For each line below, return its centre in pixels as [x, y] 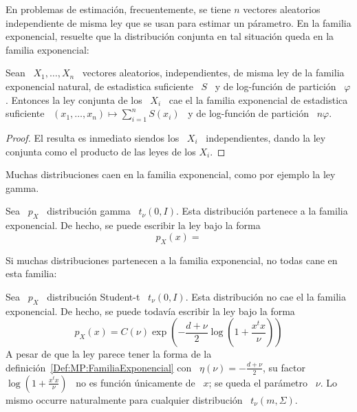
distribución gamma [89, 211]
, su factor [284, 367]
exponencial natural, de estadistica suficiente [99, 86]
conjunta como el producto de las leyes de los [101, 151]
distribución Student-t [94, 296]
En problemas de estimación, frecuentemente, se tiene [118, 9]
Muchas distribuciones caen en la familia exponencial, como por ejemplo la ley [171, 174]
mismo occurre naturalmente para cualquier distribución [124, 399]
